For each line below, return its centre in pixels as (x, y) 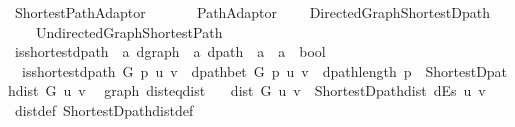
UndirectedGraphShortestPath (129, 31)
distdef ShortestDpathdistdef (104, 109)
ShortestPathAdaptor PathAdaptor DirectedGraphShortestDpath (252, 12)
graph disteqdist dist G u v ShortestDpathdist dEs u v (295, 90)
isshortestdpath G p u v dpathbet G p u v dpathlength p (216, 70)
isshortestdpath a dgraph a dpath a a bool (170, 51)
